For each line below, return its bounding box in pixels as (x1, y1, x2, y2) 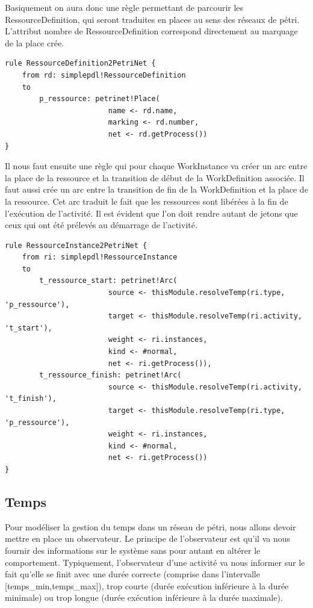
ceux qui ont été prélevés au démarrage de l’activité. (5, 219, 197, 231)
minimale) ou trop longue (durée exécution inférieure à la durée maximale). (5, 591, 283, 604)
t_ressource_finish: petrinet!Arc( (39, 371, 182, 380)
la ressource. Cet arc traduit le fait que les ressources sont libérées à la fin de (5, 194, 288, 207)
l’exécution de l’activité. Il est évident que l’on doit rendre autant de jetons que (5, 206, 298, 219)
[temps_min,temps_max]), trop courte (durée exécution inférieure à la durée (5, 579, 289, 592)
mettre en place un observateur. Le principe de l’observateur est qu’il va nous (5, 532, 290, 545)
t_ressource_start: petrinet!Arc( (39, 276, 178, 285)
